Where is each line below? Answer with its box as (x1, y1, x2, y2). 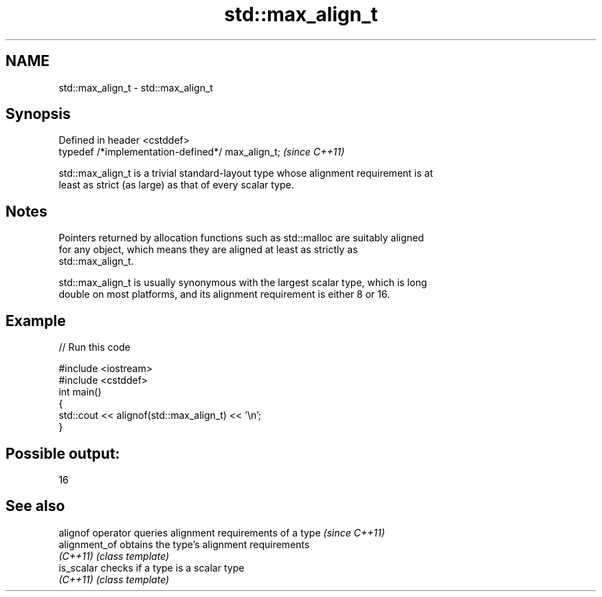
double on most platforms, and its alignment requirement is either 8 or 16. (58, 288, 390, 301)
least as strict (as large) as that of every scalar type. (58, 179, 294, 191)
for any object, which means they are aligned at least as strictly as (58, 243, 358, 256)
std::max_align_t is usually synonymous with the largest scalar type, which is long (58, 276, 427, 289)
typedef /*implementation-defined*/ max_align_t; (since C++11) (58, 146, 345, 158)
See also (5, 497, 65, 515)
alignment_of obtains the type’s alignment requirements (58, 538, 310, 550)
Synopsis (5, 105, 71, 123)
